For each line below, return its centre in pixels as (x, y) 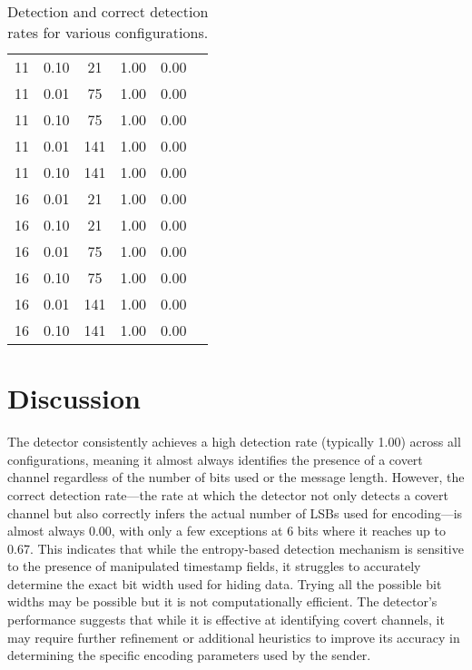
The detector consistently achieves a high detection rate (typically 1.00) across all (234, 442)
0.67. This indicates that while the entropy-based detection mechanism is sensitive (236, 548)
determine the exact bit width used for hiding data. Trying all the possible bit (225, 583)
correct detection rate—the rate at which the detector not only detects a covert (228, 494)
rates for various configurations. (108, 32)
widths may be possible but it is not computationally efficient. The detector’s (222, 601)
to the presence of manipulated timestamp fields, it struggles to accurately (214, 566)
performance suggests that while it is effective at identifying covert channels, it (226, 620)
